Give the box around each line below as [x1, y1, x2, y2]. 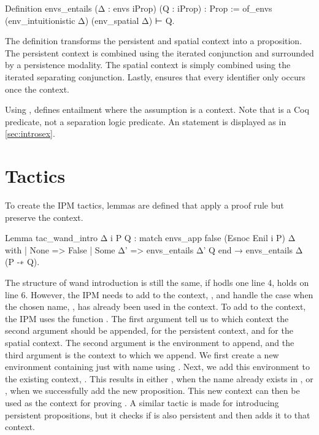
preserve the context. [5, 210, 83, 223]
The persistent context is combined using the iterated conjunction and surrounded [5, 46, 314, 59]
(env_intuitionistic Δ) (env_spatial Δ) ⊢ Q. [5, 13, 175, 26]
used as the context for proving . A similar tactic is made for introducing [5, 396, 279, 409]
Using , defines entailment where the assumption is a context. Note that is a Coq [5, 103, 309, 116]
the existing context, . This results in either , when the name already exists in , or [5, 372, 313, 385]
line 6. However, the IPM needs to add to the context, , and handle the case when [5, 288, 313, 301]
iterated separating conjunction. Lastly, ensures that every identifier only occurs [5, 70, 306, 83]
